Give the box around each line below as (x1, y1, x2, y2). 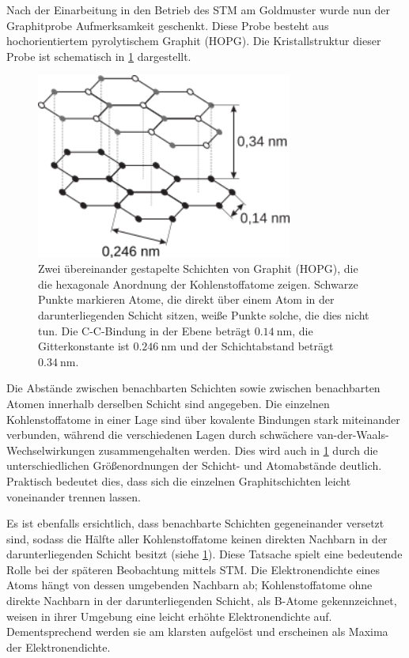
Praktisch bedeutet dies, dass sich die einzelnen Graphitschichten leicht (6, 472, 351, 489)
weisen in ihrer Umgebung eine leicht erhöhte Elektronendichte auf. (6, 607, 332, 624)
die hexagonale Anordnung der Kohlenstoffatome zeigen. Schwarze (38, 275, 358, 292)
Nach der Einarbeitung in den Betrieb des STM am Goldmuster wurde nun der (6, 2, 391, 17)
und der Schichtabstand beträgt (180, 338, 334, 354)
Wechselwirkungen (6, 441, 96, 458)
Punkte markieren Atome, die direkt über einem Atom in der (38, 291, 335, 308)
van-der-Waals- (316, 426, 389, 443)
